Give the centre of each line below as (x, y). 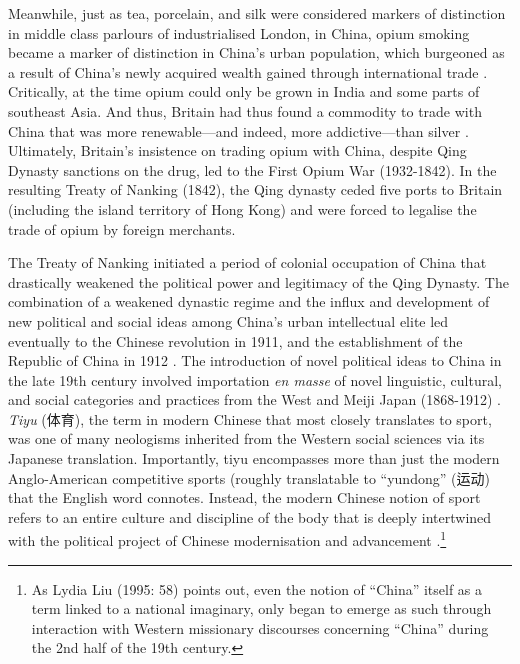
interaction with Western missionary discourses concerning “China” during (260, 627)
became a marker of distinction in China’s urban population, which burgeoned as (256, 52)
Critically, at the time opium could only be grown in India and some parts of (244, 91)
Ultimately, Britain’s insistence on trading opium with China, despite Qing (237, 150)
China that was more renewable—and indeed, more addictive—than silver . (238, 130)
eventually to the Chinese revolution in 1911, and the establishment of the (235, 340)
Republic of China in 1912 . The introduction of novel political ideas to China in (255, 360)
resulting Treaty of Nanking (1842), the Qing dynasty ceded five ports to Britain (255, 189)
